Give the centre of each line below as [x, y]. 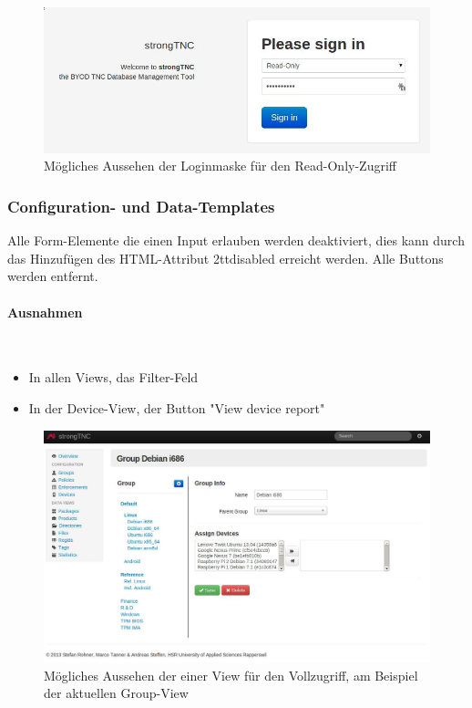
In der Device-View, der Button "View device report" [177, 407]
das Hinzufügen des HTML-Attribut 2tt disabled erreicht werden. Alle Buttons [226, 258]
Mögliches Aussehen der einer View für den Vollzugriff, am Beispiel [231, 675]
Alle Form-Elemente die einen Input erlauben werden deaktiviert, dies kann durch [236, 240]
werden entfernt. [53, 276]
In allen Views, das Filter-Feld [113, 377]
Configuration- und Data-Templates [141, 206]
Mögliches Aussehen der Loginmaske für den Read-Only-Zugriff [220, 166]
